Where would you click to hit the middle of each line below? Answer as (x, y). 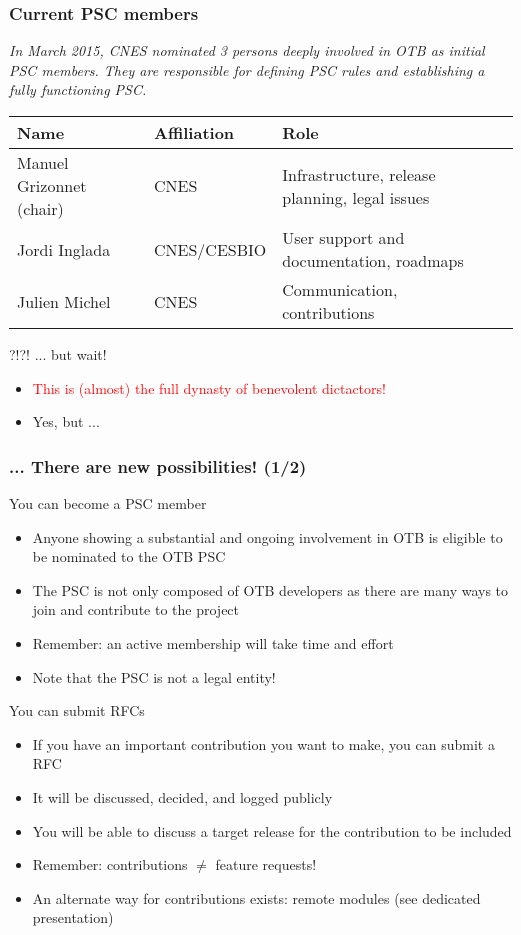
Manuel (43, 162)
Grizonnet (52, 185)
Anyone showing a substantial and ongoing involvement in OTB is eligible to (267, 536)
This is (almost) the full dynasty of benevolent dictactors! (209, 387)
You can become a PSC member (108, 503)
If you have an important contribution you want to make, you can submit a (263, 743)
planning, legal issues (356, 197)
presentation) (73, 917)
